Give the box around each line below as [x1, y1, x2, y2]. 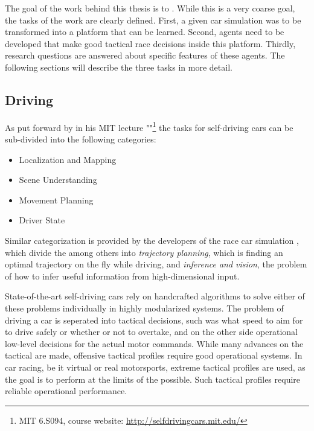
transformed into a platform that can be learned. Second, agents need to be [5, 25, 284, 38]
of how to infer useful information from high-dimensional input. [5, 269, 240, 282]
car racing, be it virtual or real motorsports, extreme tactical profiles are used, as [5, 360, 306, 373]
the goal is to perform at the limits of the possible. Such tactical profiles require [5, 372, 301, 385]
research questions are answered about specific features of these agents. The [5, 49, 285, 62]
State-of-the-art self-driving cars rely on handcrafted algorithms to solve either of [5, 290, 305, 302]
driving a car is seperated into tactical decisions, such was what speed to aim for [5, 313, 303, 326]
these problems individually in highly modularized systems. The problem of [5, 301, 284, 314]
